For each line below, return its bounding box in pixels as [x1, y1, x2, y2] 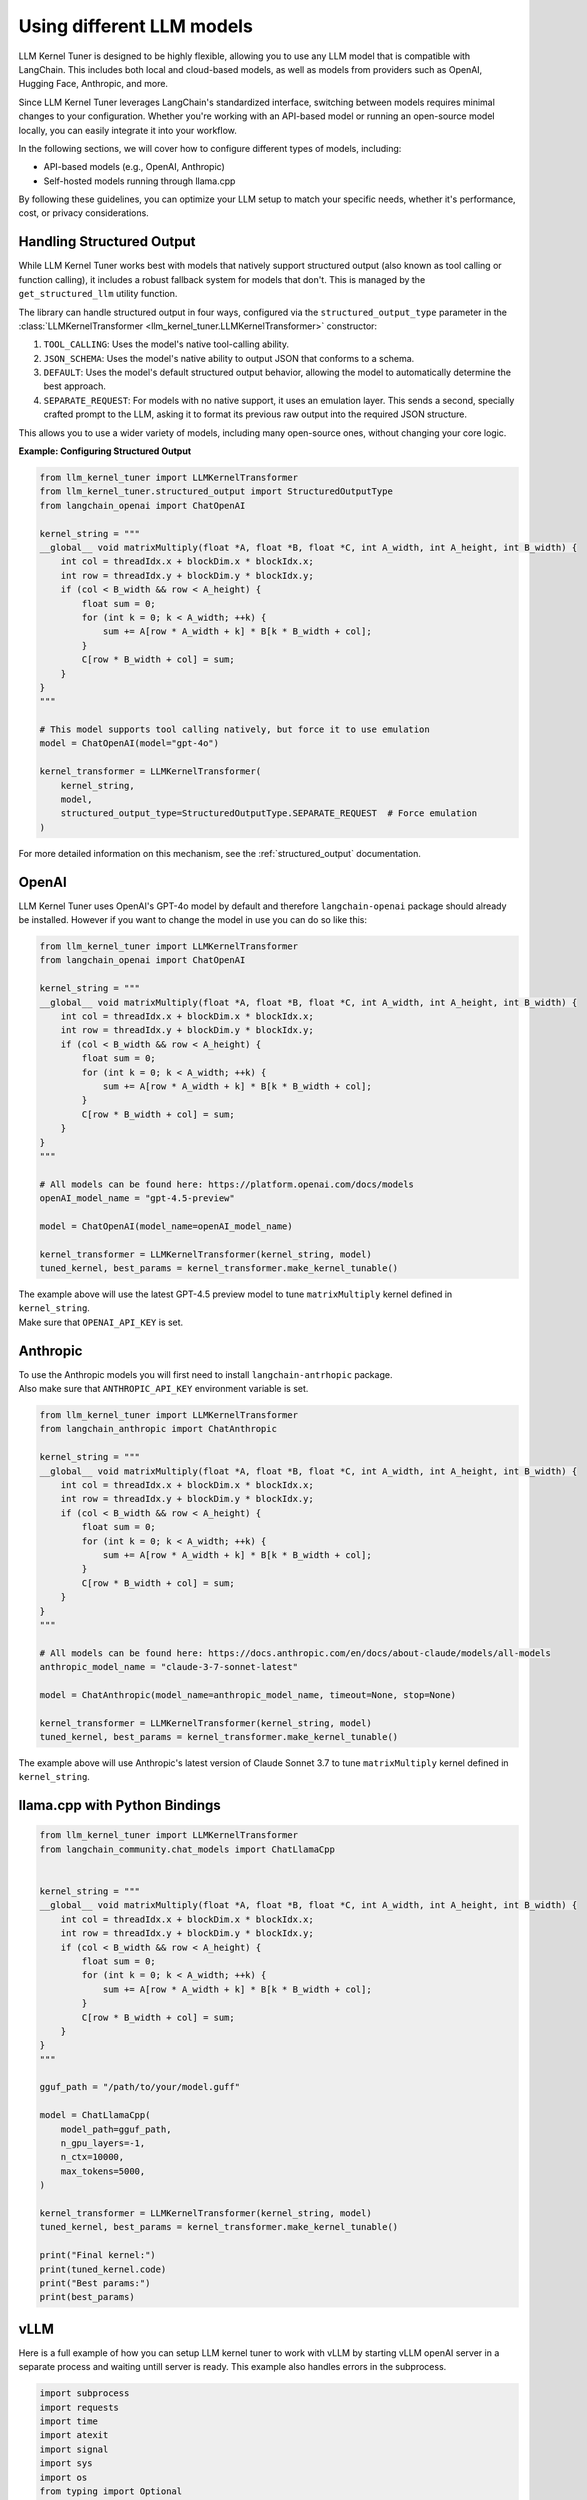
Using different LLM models [18, 15, 254, 37]
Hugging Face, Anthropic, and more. [18, 78, 169, 90]
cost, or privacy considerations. [18, 207, 149, 219]
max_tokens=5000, [60, 2165, 146, 2177]
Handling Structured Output [18, 233, 196, 250]
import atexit [39, 2430, 109, 2441]
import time [39, 2416, 99, 2427]
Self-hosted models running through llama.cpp [43, 175, 236, 187]
